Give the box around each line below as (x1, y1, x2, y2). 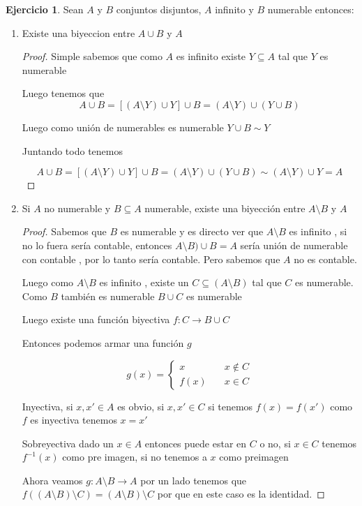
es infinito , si (289, 224, 347, 239)
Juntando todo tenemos (22, 143, 123, 158)
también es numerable (61, 288, 155, 303)
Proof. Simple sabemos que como (22, 49, 163, 64)
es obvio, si (117, 399, 165, 413)
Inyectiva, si (22, 399, 73, 413)
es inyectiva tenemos (30, 412, 117, 427)
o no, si (259, 436, 291, 450)
